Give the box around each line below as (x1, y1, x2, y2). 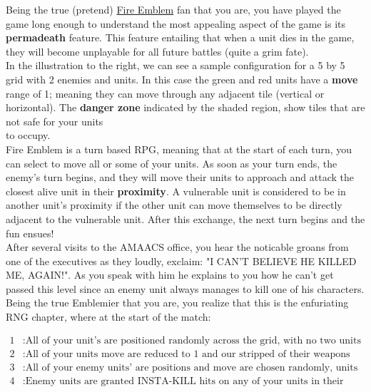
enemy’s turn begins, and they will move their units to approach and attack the (6, 170, 355, 185)
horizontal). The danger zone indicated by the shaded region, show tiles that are (6, 100, 365, 115)
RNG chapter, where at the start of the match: (6, 309, 211, 324)
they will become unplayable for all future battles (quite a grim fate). (6, 43, 309, 58)
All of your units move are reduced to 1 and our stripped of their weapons (25, 349, 350, 359)
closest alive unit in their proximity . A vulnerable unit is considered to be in (6, 183, 346, 198)
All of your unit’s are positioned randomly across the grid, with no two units (25, 335, 361, 346)
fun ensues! (6, 225, 54, 240)
